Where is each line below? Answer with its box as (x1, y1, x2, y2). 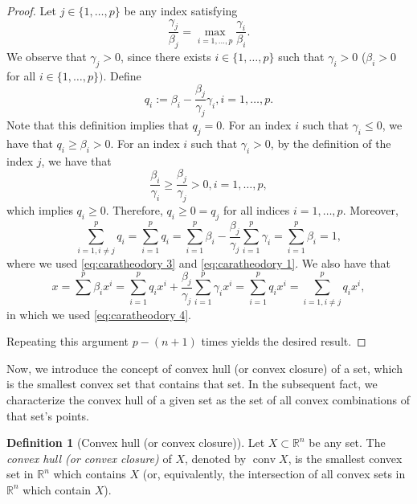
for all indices (223, 202, 290, 219)
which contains (53, 465, 126, 482)
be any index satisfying (124, 2, 238, 18)
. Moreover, (342, 202, 399, 219)
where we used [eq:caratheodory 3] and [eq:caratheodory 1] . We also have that (6, 255, 390, 272)
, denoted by (185, 449, 247, 466)
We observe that (6, 48, 87, 65)
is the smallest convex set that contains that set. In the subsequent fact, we (6, 375, 378, 392)
